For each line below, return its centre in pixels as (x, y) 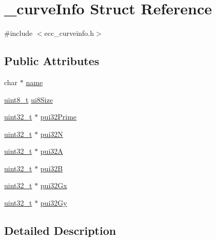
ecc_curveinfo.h (69, 33)
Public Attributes (52, 61)
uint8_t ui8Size (28, 99)
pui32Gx (54, 185)
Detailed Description (60, 230)
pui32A (52, 151)
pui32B (52, 168)
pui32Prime (58, 117)
